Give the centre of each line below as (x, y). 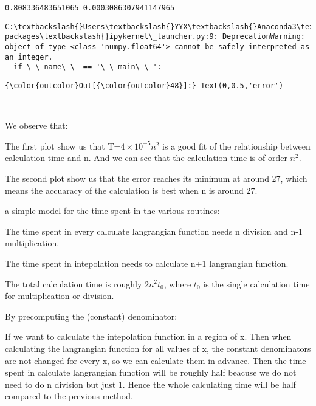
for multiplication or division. (60, 296)
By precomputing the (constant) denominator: (91, 316)
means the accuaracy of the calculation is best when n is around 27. (131, 190)
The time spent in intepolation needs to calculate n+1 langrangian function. (147, 263)
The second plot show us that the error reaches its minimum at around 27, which (156, 178)
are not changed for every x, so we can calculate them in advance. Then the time (156, 360)
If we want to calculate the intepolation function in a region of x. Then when (148, 336)
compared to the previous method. (69, 396)
